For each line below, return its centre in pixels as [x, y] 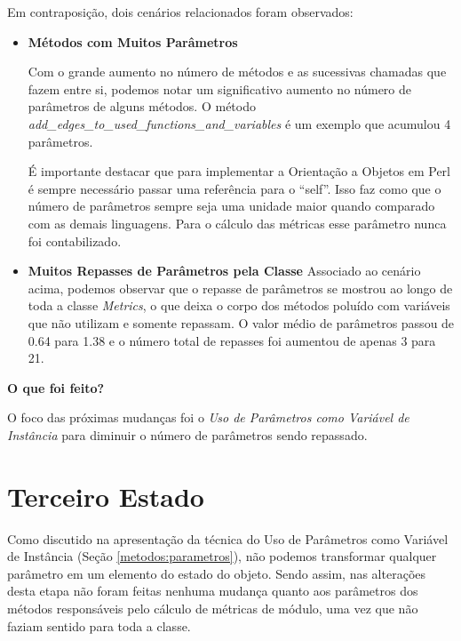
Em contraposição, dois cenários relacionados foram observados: [180, 12]
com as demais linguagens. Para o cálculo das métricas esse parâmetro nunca [237, 223]
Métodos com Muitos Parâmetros [133, 41]
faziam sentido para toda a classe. [99, 625]
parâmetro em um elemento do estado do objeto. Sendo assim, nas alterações [217, 573]
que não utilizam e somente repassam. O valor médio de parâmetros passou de [241, 322]
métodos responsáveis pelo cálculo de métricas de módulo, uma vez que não [213, 608]
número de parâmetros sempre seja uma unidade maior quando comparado [231, 206]
